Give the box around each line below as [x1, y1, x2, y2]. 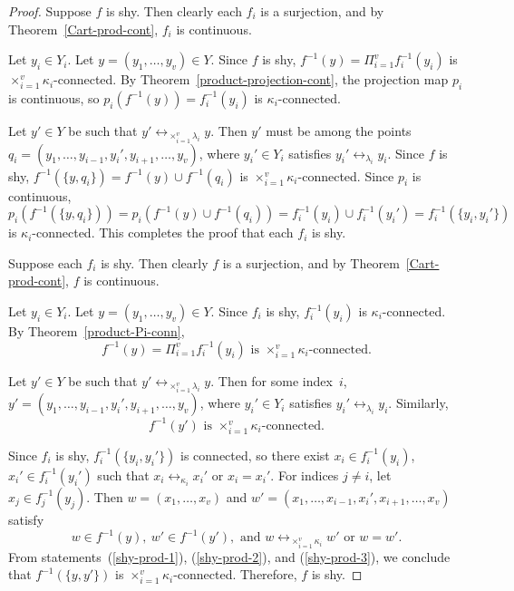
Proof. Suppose [8, 2, 92, 20]
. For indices [270, 465, 339, 484]
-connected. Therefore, [173, 565, 297, 584]
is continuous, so [8, 88, 100, 107]
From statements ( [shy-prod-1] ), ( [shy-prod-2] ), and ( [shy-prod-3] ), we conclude [8, 547, 451, 566]
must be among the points [266, 121, 412, 140]
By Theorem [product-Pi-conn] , [8, 322, 185, 341]
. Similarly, [388, 393, 449, 412]
